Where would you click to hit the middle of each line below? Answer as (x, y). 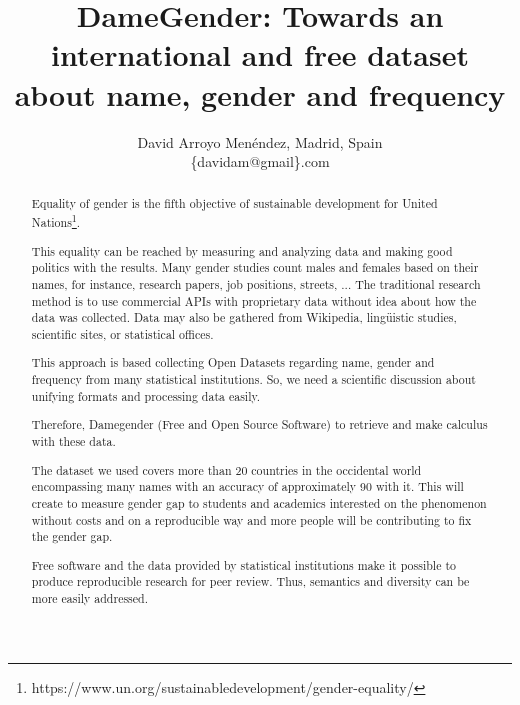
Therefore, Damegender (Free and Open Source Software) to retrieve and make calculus (259, 424)
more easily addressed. (89, 598)
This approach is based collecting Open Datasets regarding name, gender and (233, 362)
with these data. (73, 441)
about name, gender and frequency (260, 93)
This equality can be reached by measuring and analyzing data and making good (242, 250)
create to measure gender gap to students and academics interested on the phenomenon (259, 502)
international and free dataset (260, 54)
